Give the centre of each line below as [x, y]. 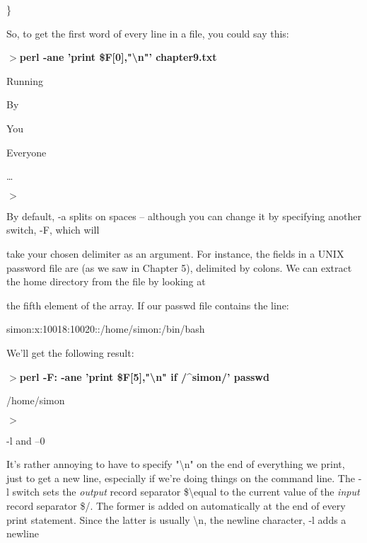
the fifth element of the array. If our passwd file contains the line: [148, 305]
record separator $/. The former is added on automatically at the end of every [176, 506]
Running [25, 80]
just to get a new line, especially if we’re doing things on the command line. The [181, 478]
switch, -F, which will [53, 230]
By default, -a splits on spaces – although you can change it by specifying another [184, 216]
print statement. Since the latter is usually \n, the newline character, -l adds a [176, 519]
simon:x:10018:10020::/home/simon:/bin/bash [106, 329]
